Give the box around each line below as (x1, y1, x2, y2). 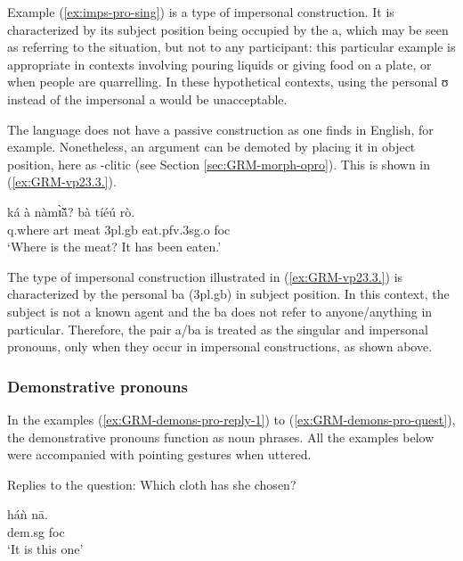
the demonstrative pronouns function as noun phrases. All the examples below (7, 427, 435, 446)
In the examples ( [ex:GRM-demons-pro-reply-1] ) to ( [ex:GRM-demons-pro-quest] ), (7, 409, 456, 428)
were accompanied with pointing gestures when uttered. (7, 445, 312, 464)
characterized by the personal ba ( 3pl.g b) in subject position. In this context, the (7, 285, 450, 303)
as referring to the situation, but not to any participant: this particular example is (7, 37, 456, 56)
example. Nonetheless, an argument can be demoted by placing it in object (7, 137, 416, 156)
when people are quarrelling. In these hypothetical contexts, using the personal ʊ (7, 72, 449, 91)
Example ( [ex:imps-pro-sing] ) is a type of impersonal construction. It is (7, 3, 394, 21)
